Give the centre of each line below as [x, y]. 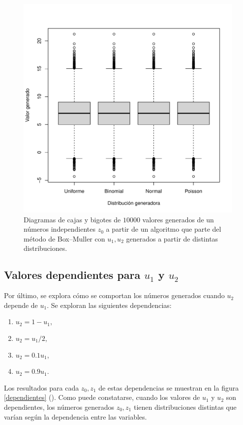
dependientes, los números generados [59, 407]
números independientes [60, 229]
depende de [21, 305]
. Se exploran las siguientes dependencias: [109, 305]
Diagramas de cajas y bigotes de [72, 219]
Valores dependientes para [72, 275]
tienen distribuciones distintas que [185, 407]
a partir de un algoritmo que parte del [164, 229]
